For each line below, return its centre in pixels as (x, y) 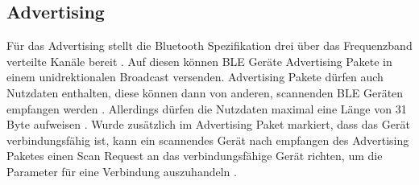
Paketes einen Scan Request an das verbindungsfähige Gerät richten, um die (195, 156)
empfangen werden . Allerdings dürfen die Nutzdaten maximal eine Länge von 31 (207, 108)
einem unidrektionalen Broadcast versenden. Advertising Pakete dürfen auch (195, 77)
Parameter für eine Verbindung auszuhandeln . (122, 171)
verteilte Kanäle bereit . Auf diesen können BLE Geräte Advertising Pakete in (199, 61)
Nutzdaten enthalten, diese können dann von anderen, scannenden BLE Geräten (205, 92)
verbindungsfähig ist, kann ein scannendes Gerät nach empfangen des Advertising (208, 140)
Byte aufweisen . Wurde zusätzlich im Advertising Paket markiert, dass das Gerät (208, 124)
